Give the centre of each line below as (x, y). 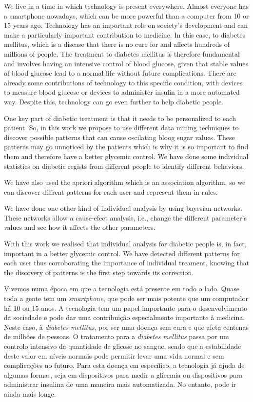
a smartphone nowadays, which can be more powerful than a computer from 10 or (126, 15)
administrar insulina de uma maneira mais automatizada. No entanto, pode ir (120, 384)
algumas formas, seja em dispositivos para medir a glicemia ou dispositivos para (123, 374)
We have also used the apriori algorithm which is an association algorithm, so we (125, 182)
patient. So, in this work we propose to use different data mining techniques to (121, 128)
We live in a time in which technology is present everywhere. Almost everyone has (126, 6)
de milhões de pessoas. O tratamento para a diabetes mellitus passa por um (117, 336)
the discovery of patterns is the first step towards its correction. (99, 272)
